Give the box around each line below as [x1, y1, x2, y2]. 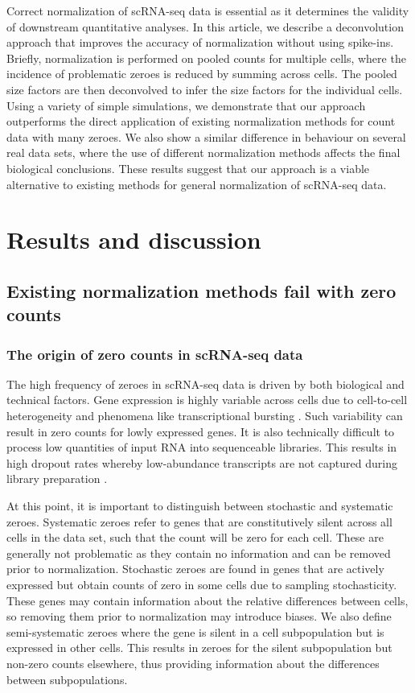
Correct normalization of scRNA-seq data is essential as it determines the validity [6, 2, 409, 19]
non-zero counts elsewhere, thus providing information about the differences [6, 654, 380, 671]
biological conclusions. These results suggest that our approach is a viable [6, 159, 370, 176]
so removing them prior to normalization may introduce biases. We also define [6, 608, 392, 625]
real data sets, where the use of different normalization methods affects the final [6, 144, 401, 161]
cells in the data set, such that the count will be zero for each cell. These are [6, 529, 384, 546]
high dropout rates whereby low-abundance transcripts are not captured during [6, 454, 397, 471]
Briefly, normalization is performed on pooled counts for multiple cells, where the [6, 49, 406, 66]
